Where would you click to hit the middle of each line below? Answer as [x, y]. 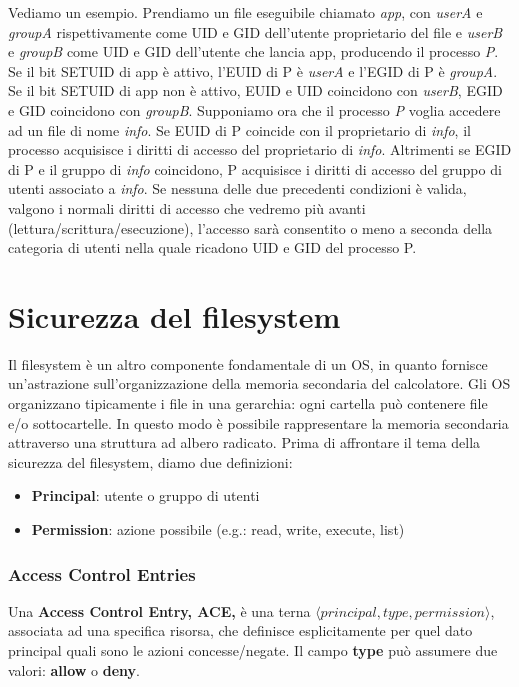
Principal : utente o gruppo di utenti [145, 495]
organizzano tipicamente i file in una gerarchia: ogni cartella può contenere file [248, 403]
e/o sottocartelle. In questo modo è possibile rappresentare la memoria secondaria [258, 422]
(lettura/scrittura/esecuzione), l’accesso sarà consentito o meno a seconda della [250, 227]
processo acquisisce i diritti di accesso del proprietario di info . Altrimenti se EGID [260, 149]
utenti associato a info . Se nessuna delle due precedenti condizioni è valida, [237, 188]
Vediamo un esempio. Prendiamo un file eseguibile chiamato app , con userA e [245, 12]
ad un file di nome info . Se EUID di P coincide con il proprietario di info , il [239, 129]
